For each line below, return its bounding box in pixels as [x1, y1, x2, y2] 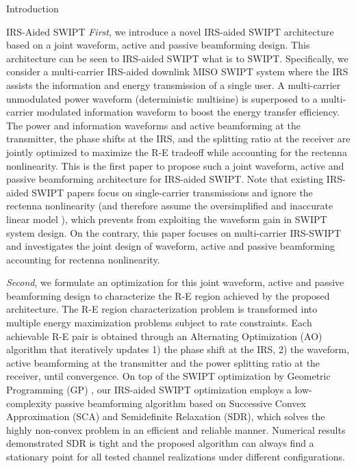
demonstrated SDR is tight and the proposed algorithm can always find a [6, 436, 314, 450]
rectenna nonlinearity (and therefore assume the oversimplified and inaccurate [6, 198, 333, 213]
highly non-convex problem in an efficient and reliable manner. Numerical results [6, 422, 346, 437]
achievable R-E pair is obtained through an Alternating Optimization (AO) [6, 328, 322, 343]
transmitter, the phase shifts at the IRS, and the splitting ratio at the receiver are [6, 131, 351, 146]
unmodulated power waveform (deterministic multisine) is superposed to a [6, 91, 318, 105]
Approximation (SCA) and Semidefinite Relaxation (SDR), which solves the [6, 409, 325, 424]
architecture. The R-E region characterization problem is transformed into [6, 302, 318, 316]
